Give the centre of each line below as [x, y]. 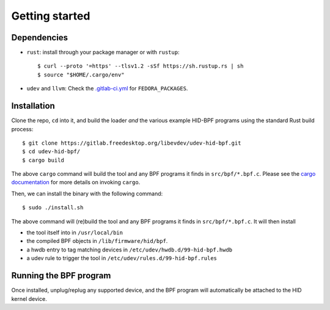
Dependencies [40, 38]
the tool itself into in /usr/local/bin [75, 232]
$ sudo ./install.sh [53, 208]
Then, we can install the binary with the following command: [87, 193]
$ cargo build [43, 160]
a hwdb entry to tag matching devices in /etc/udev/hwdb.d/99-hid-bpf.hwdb [130, 250]
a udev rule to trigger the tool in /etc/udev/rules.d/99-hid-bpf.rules [122, 258]
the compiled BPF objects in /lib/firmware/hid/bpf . [97, 241]
